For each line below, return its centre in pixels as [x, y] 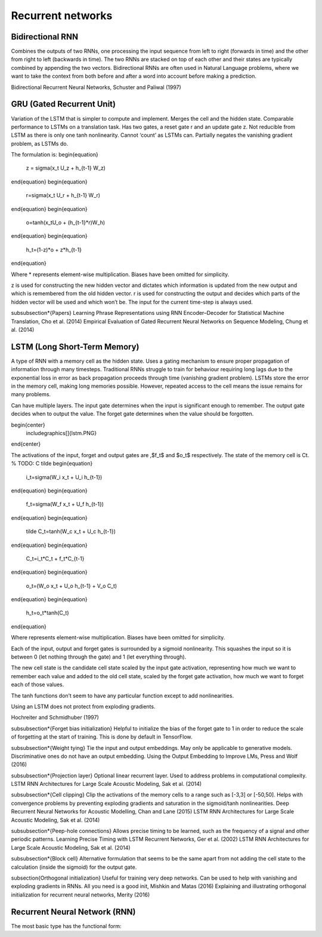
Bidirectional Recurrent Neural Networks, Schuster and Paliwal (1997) [96, 87]
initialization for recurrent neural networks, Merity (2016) [80, 895]
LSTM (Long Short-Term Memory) [75, 347]
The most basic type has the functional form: [66, 926]
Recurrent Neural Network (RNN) [73, 912]
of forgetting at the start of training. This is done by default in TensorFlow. [102, 737]
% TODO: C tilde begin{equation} [52, 464]
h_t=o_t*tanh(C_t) [47, 613]
